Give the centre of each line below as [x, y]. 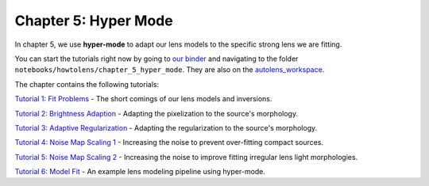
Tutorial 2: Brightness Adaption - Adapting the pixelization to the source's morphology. [156, 113]
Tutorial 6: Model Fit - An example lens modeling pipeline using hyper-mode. [140, 172]
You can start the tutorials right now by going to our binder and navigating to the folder [157, 59]
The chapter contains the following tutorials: [87, 84]
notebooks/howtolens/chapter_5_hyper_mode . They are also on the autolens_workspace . [170, 70]
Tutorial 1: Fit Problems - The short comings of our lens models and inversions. [143, 99]
